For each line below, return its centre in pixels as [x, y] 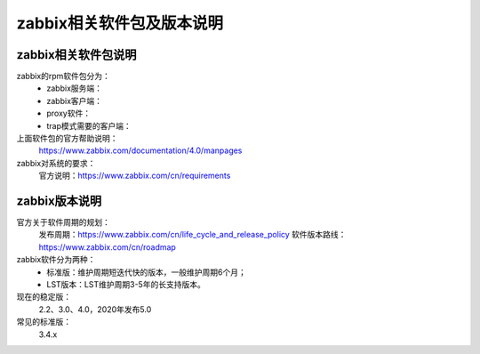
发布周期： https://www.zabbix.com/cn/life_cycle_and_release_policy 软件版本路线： [192, 235]
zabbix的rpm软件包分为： [64, 76]
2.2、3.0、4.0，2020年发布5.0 [95, 309]
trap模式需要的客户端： [89, 125]
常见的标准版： [44, 322]
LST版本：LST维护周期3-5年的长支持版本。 [126, 285]
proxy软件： [69, 113]
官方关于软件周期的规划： [63, 222]
